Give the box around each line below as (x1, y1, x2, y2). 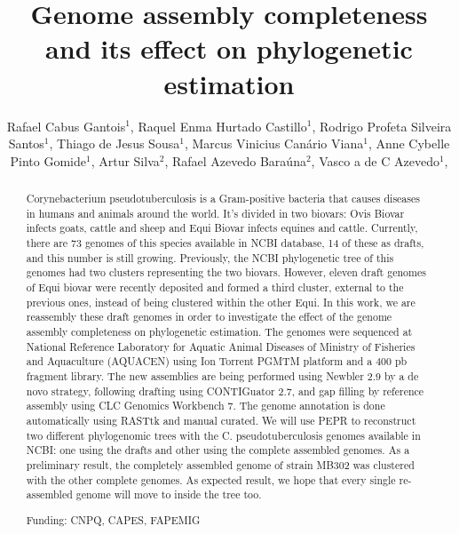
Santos (8, 134, 44, 153)
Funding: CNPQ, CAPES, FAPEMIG (26, 512, 201, 527)
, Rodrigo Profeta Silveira (312, 116, 452, 135)
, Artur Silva (91, 151, 160, 170)
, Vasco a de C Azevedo (311, 151, 439, 170)
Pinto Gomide (10, 151, 86, 170)
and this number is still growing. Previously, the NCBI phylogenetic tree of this (26, 250, 394, 265)
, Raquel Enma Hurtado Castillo (130, 116, 307, 135)
